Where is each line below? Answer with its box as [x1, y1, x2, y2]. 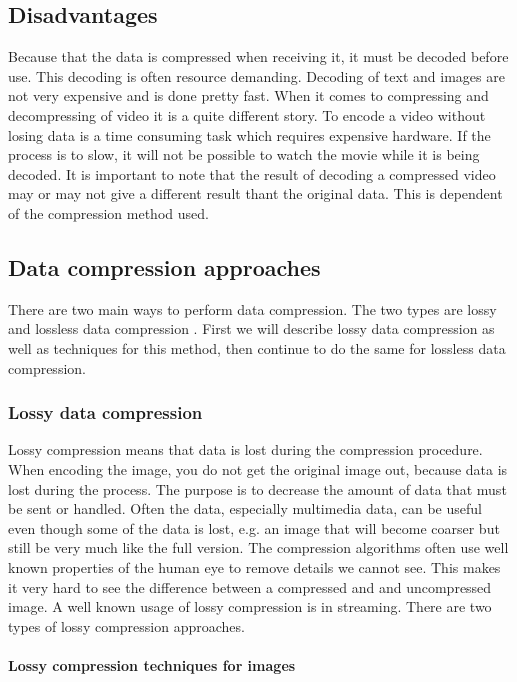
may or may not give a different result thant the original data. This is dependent [8, 183, 503, 204]
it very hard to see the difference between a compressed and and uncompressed [8, 576, 492, 597]
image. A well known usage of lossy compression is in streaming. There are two [8, 596, 492, 617]
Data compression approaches [8, 251, 321, 282]
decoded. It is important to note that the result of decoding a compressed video [8, 163, 496, 184]
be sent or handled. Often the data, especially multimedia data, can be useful [8, 498, 482, 519]
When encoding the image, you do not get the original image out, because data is [8, 458, 508, 479]
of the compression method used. [8, 202, 209, 223]
